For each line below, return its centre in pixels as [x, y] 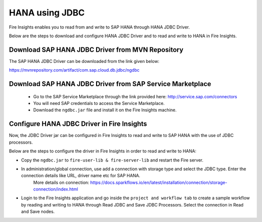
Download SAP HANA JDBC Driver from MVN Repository [96, 50]
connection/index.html [56, 189]
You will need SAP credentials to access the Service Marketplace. [99, 104]
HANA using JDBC [47, 13]
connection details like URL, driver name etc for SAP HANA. [81, 176]
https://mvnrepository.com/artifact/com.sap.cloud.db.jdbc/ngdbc [74, 70]
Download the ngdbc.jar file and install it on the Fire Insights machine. [105, 110]
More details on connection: [61, 182]
